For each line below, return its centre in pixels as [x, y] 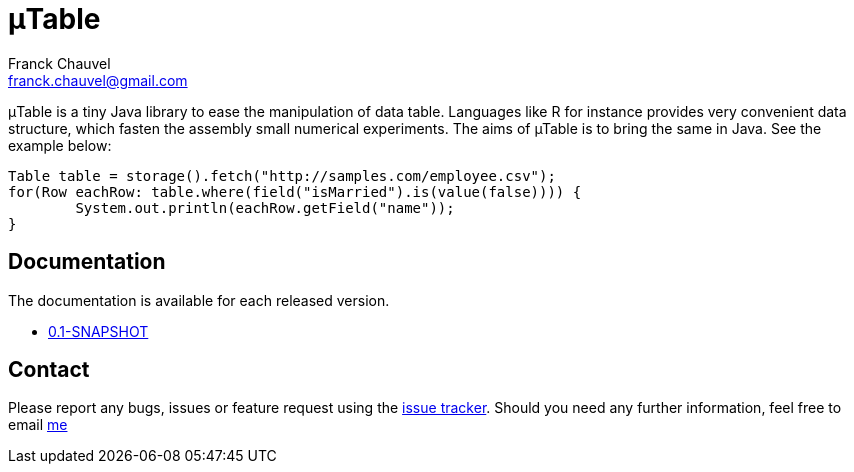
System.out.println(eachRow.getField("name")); [265, 207]
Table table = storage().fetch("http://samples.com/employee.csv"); [282, 175]
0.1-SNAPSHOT [98, 331]
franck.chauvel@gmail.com [98, 80]
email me [38, 425]
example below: [60, 145]
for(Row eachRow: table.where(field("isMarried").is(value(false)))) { [295, 191]
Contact [49, 370]
